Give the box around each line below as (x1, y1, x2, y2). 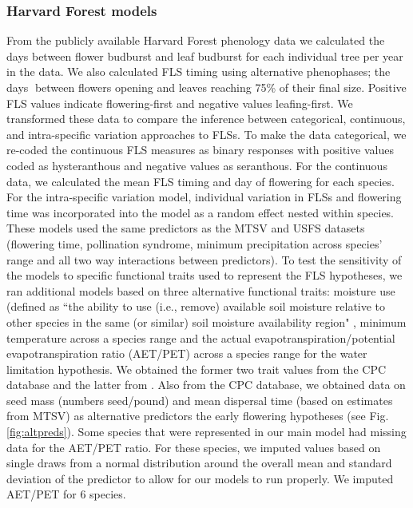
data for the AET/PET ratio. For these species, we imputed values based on (6, 439, 381, 455)
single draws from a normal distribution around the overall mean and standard (6, 454, 392, 471)
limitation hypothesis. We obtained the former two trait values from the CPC (6, 360, 387, 377)
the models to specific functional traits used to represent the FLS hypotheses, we (6, 267, 403, 284)
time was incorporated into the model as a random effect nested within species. (6, 204, 395, 220)
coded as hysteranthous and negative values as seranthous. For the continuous (6, 157, 387, 173)
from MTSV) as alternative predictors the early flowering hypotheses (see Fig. (6, 407, 389, 424)
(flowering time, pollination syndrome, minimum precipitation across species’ (6, 235, 383, 252)
